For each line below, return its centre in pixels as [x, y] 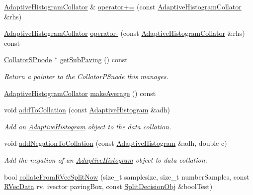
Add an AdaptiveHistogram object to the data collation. [88, 126]
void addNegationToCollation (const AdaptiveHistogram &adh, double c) [116, 143]
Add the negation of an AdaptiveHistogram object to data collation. [106, 159]
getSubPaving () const [94, 59]
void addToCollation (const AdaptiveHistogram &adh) [87, 110]
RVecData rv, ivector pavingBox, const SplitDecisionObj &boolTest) [108, 186]
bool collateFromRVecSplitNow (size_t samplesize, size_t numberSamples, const [127, 176]
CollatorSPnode [28, 59]
